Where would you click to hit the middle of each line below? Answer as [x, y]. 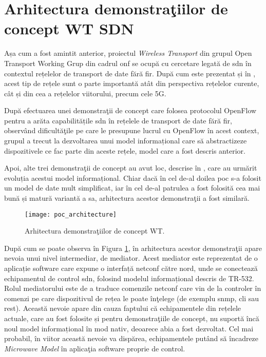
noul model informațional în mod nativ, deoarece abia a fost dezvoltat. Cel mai [129, 328]
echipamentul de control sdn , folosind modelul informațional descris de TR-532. [129, 278]
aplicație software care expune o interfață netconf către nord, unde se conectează [131, 268]
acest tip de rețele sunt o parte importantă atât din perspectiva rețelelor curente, [132, 83]
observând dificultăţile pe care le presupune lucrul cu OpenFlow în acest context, [132, 130]
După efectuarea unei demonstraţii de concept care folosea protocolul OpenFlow [130, 110]
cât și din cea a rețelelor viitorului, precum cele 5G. [85, 93]
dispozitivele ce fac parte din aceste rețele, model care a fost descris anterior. [125, 150]
